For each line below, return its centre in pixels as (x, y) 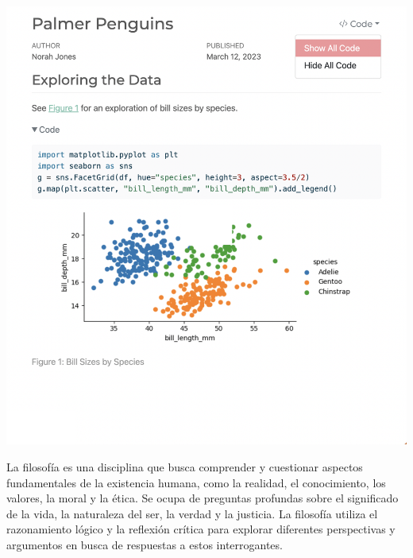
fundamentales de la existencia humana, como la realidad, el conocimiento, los (196, 482)
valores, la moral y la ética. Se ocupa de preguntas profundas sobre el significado (203, 498)
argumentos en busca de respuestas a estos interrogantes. (145, 544)
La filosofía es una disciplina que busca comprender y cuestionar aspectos (185, 466)
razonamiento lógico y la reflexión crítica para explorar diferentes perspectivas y (201, 529)
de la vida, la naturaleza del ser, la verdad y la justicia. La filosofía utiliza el (192, 513)
